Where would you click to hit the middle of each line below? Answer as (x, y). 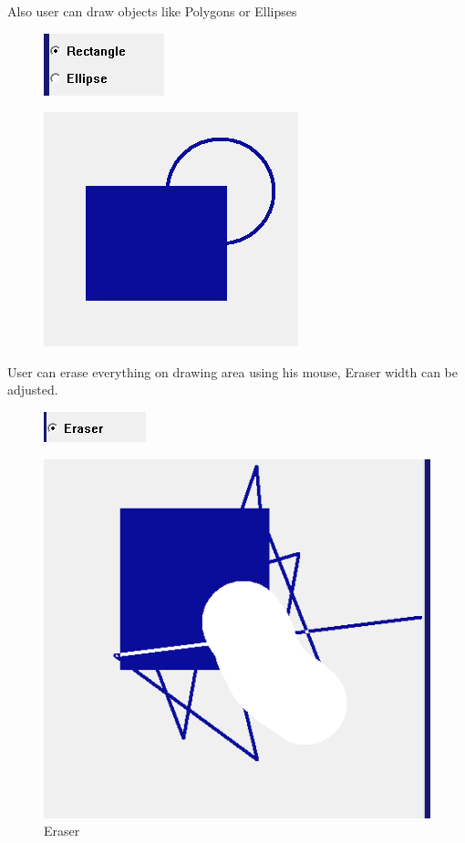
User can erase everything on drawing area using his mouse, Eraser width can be (233, 371)
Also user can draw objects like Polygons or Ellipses (152, 11)
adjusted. (33, 390)
